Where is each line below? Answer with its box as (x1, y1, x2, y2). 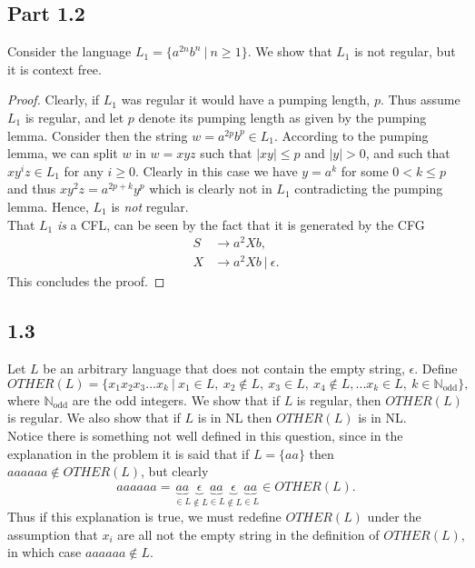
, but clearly (141, 462, 209, 481)
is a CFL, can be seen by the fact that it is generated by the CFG (56, 214, 425, 234)
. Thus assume (380, 90, 460, 109)
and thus (7, 179, 56, 198)
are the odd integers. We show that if (72, 390, 280, 409)
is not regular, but (354, 42, 456, 61)
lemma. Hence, (7, 196, 89, 215)
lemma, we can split (7, 144, 118, 163)
